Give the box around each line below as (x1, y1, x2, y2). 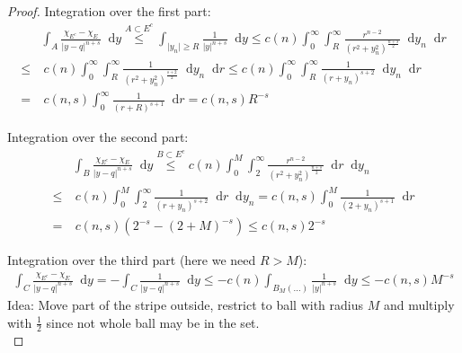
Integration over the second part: (7, 128, 189, 146)
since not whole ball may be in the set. (46, 313, 260, 331)
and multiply (383, 296, 455, 313)
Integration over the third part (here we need (7, 251, 256, 269)
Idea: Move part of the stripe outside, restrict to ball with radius (7, 296, 364, 313)
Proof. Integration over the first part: (7, 2, 211, 20)
